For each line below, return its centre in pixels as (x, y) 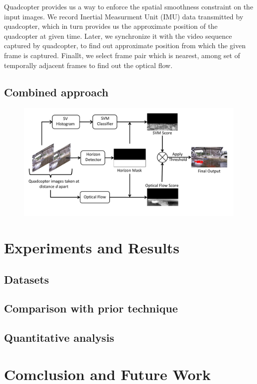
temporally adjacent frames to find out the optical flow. (88, 65)
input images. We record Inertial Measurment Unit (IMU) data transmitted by (124, 16)
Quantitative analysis (59, 338)
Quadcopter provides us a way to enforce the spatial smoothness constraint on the (129, 6)
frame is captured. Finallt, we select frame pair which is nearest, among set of (122, 55)
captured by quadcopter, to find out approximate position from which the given (125, 45)
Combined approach (56, 92)
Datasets (26, 279)
